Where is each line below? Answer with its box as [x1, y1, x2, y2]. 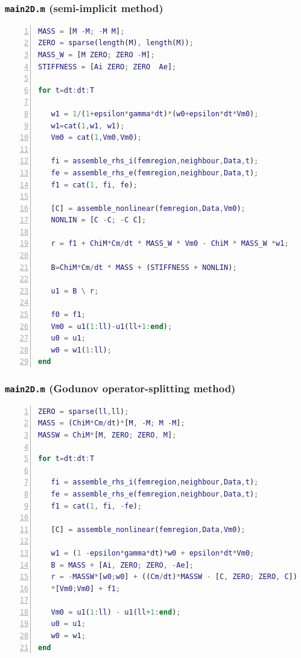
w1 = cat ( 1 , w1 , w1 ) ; [51, 121, 125, 130]
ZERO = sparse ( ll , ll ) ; [38, 407, 129, 416]
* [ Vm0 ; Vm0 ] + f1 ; [51, 584, 121, 593]
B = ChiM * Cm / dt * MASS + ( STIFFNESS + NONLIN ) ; [51, 263, 237, 272]
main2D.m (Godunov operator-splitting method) [5, 380, 236, 395]
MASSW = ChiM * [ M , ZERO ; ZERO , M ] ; [38, 430, 177, 439]
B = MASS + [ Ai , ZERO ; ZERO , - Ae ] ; [51, 560, 194, 569]
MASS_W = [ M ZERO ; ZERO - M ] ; [38, 50, 155, 59]
